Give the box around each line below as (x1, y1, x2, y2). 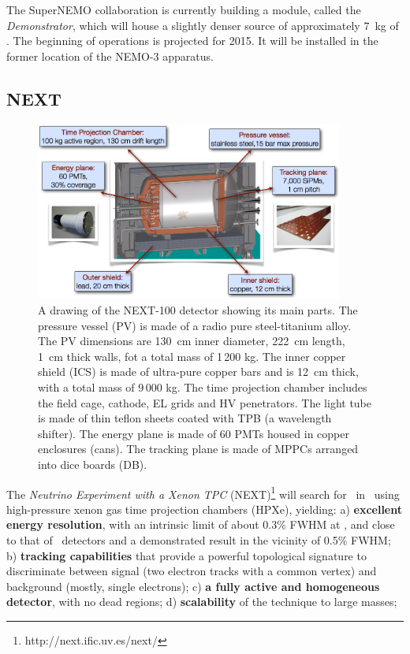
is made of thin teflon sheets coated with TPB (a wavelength (38, 410, 332, 426)
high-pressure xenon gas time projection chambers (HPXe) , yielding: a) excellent (6, 500, 402, 517)
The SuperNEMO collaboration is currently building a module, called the (6, 2, 361, 17)
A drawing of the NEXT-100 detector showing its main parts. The (38, 302, 358, 318)
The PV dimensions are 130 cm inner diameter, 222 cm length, (38, 333, 345, 349)
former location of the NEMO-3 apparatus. (6, 47, 214, 64)
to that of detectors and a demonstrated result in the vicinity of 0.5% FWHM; (6, 531, 391, 548)
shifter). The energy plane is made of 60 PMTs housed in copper (38, 425, 349, 441)
